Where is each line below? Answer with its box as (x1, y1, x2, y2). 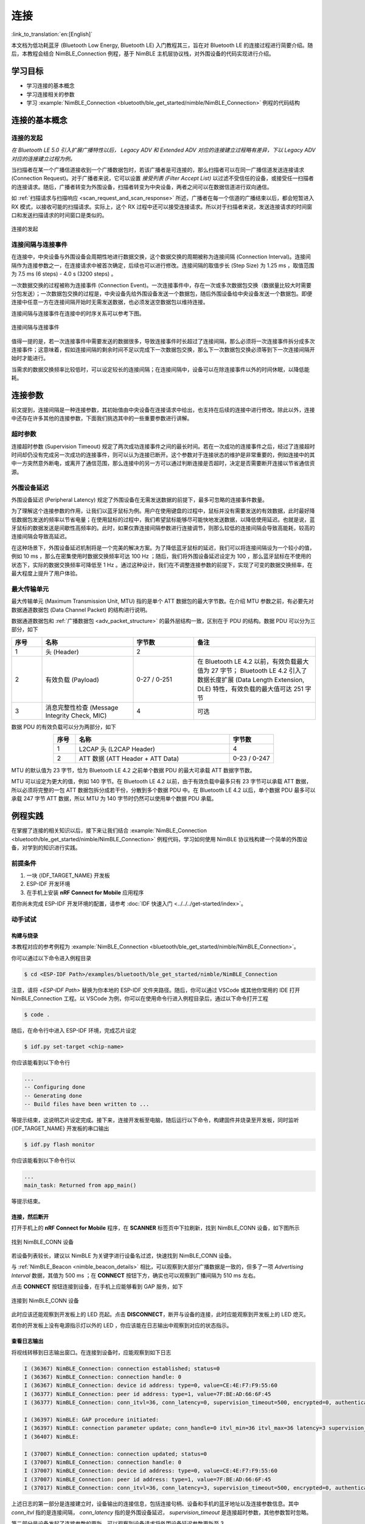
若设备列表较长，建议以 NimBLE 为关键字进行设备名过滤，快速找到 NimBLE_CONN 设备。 (11, 1252, 235, 1259)
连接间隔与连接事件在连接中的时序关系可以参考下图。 (11, 310, 145, 317)
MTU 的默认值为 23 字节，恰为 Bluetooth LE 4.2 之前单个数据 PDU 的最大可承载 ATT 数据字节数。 (11, 767, 255, 774)
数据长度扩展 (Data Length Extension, (197, 675, 305, 684)
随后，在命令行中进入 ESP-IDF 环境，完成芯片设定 (11, 1027, 137, 1034)
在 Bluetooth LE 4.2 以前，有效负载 (197, 657, 297, 666)
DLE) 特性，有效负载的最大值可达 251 (197, 685, 304, 693)
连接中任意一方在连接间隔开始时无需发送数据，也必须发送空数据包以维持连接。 (11, 299, 209, 306)
